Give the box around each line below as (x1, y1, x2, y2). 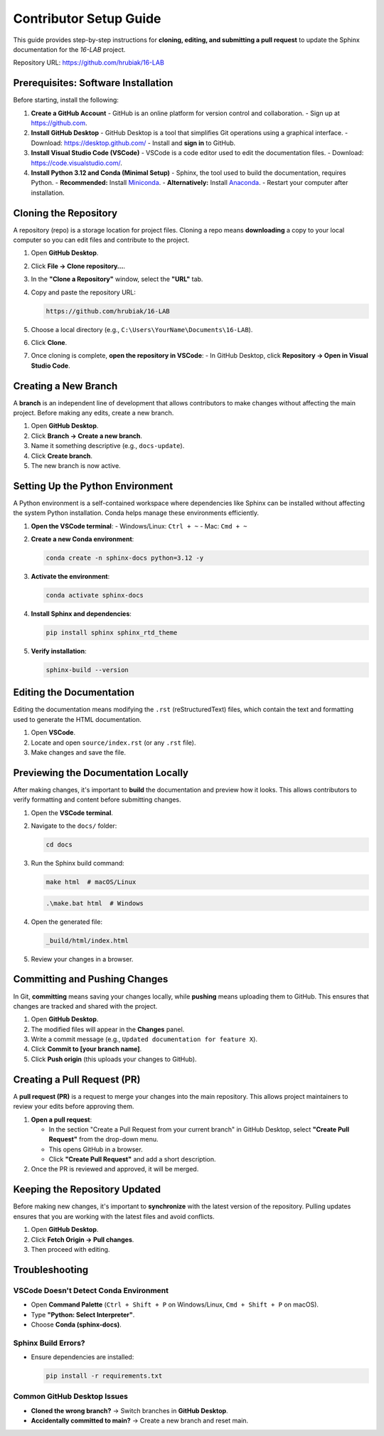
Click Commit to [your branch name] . (31, 1045, 142, 1053)
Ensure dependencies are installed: (31, 1353, 134, 1361)
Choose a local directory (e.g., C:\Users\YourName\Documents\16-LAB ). (31, 325, 253, 334)
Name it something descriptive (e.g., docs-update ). (31, 442, 185, 450)
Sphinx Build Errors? (13, 1338, 85, 1348)
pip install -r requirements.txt (46, 1372, 163, 1380)
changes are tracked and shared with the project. (13, 1001, 158, 1010)
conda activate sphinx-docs (46, 591, 144, 600)
